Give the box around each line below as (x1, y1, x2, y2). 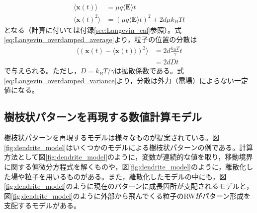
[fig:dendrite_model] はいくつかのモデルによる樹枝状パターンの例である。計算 (4, 142, 254, 152)
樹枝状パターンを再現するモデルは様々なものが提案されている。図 (4, 132, 219, 143)
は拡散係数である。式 (114, 65, 184, 76)
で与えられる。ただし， (4, 65, 81, 76)
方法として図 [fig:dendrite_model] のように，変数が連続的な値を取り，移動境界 (4, 152, 253, 162)
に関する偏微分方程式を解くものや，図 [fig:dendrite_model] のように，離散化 (4, 161, 247, 171)
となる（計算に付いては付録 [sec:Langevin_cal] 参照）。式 (4, 24, 181, 35)
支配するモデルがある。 (4, 200, 81, 211)
